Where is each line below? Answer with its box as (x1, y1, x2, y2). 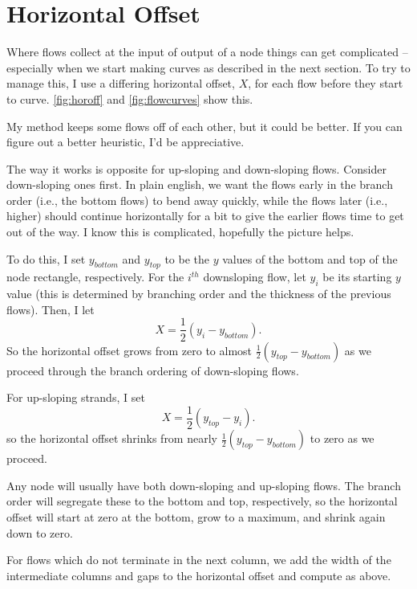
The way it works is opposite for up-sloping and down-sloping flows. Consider (6, 160, 387, 177)
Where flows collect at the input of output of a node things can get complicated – (6, 43, 408, 60)
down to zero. (6, 524, 73, 541)
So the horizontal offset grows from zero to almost (6, 342, 253, 358)
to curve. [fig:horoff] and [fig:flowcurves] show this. (6, 90, 253, 107)
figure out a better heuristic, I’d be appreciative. (6, 133, 245, 150)
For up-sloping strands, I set (6, 389, 145, 406)
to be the (164, 250, 209, 267)
